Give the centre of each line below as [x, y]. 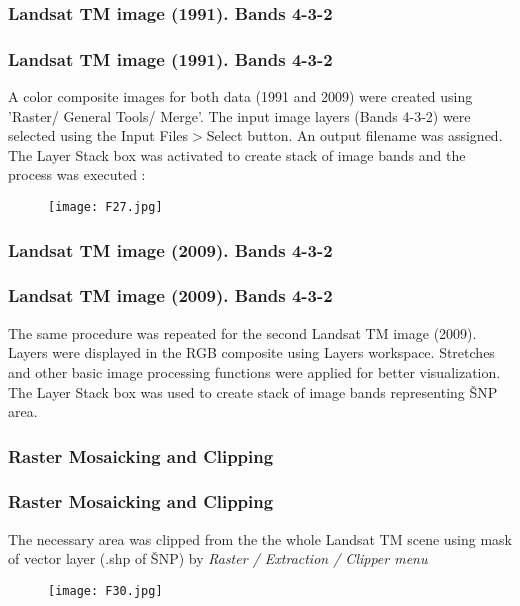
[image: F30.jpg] [105, 590]
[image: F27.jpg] [105, 207]
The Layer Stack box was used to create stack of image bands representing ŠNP [253, 391]
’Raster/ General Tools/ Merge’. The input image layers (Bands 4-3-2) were [239, 115]
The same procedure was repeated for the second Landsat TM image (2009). [242, 332]
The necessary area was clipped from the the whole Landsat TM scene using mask [260, 538]
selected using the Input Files [98, 135]
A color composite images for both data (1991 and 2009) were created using [240, 96]
